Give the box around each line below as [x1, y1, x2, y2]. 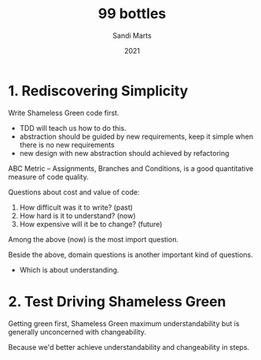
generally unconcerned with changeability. [8, 327, 147, 336]
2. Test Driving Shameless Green [8, 292, 226, 310]
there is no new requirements [19, 139, 116, 150]
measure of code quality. [8, 172, 89, 181]
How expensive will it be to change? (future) [19, 219, 163, 228]
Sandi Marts [112, 31, 152, 40]
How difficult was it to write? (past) [19, 202, 134, 212]
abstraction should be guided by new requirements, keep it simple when [19, 132, 254, 141]
